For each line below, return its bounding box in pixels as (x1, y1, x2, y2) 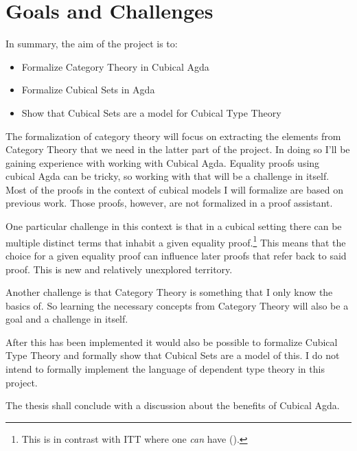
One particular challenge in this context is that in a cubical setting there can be (5, 219, 342, 233)
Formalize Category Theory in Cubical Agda (21, 59, 209, 73)
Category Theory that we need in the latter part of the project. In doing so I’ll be (5, 142, 350, 157)
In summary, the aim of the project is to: (5, 36, 178, 51)
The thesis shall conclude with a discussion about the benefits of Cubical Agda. (5, 398, 340, 413)
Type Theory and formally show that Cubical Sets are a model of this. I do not (5, 348, 340, 362)
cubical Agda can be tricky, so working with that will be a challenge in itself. (5, 169, 330, 183)
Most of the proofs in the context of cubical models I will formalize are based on (5, 182, 343, 196)
